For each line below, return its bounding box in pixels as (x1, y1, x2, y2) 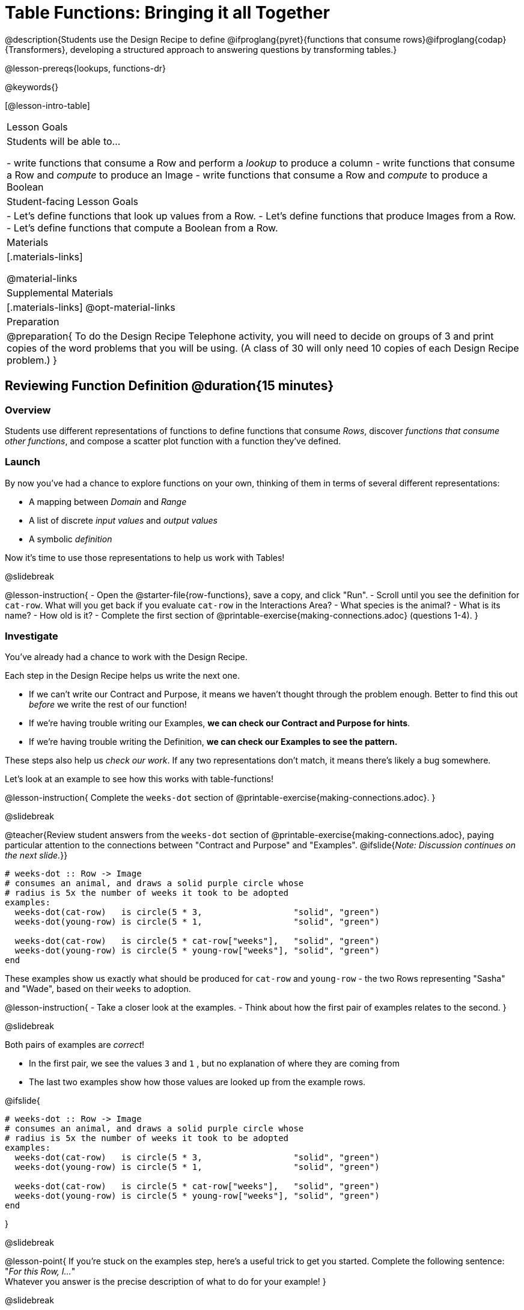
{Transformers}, (5, 44, 68, 55)
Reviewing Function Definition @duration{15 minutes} (5, 378, 334, 394)
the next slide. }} (5, 850, 68, 861)
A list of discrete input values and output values (29, 515, 218, 525)
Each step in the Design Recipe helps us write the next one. (5, 670, 240, 681)
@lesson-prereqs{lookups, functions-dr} (5, 63, 166, 73)
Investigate (5, 630, 58, 643)
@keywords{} (5, 81, 59, 92)
